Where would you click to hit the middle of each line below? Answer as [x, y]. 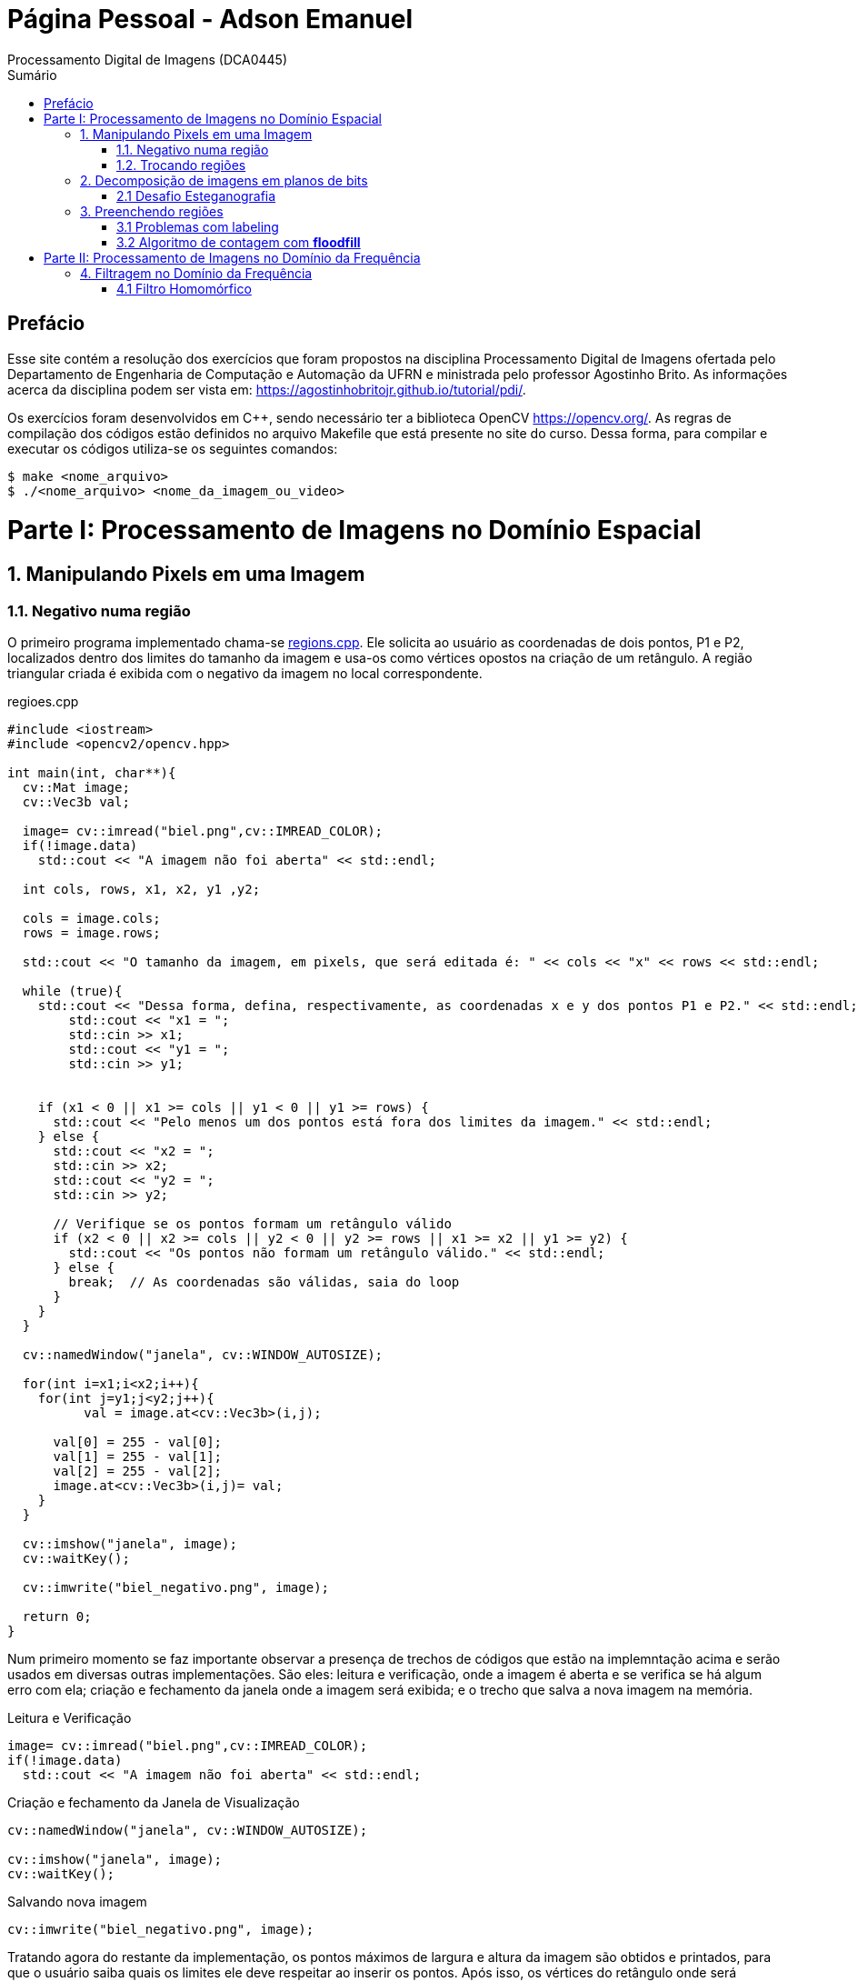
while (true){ [72, 991]
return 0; [57, 1616]
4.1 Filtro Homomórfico [184, 288]
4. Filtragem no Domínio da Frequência [196, 273]
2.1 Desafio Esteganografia [196, 195]
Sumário [32, 75]
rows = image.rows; [91, 932]
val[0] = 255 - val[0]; [138, 1441]
